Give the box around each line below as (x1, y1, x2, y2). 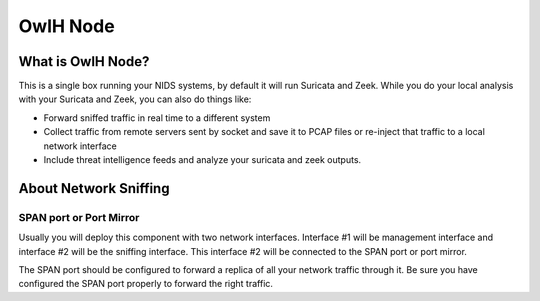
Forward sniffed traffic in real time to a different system (43, 111, 271, 124)
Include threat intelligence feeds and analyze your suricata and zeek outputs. (43, 154, 362, 166)
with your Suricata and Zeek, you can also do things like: (18, 93, 252, 105)
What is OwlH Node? (18, 53, 150, 70)
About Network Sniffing (18, 180, 170, 197)
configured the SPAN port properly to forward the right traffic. (18, 278, 274, 290)
